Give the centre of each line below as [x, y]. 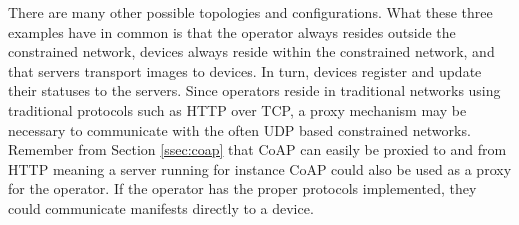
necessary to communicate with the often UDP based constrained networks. [239, 129]
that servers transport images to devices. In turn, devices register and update [245, 70]
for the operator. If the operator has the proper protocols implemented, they [242, 188]
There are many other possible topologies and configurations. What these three [250, 12]
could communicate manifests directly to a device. [161, 207]
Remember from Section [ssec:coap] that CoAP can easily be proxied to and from [257, 149]
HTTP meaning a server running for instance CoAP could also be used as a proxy [260, 168]
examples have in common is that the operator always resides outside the [232, 31]
